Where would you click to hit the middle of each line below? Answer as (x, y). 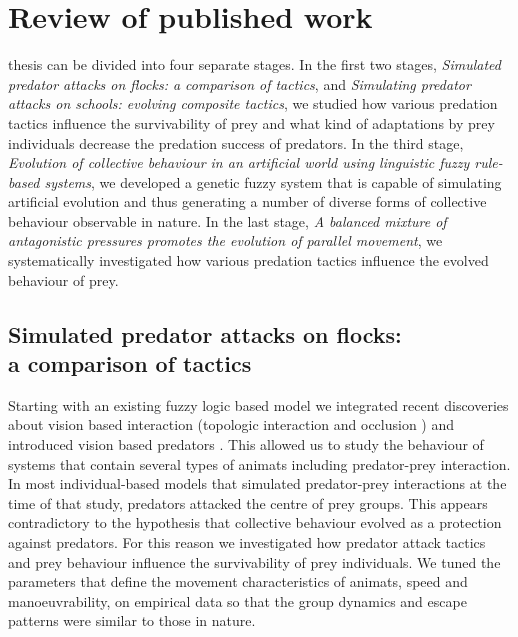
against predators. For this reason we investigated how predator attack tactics (247, 542)
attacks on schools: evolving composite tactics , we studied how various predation (253, 103)
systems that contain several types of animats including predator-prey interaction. (259, 463)
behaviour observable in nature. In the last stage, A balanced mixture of (227, 220)
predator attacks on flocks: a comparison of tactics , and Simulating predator (239, 83)
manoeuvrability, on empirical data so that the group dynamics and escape (237, 600)
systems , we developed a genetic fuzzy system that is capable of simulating (273, 181)
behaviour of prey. (63, 279)
